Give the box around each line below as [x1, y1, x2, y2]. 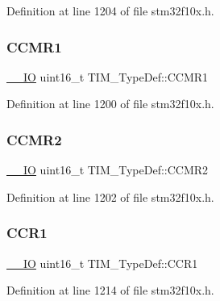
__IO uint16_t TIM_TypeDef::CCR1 [6, 254, 198, 271]
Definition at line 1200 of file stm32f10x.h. [6, 95, 214, 112]
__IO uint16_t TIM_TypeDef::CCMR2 [6, 161, 209, 178]
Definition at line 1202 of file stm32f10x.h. [6, 188, 214, 205]
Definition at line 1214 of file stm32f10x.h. [6, 282, 214, 299]
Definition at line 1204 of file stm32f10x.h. [6, 2, 214, 19]
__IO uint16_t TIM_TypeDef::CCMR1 [6, 68, 209, 85]
